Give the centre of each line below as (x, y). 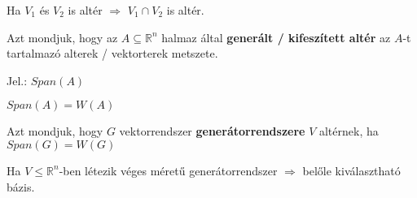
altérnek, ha (349, 131)
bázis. (21, 186)
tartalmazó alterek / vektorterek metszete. (112, 53)
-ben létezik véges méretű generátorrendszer (168, 170)
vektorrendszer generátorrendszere (212, 131)
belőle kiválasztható (351, 170)
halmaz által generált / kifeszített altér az (276, 37)
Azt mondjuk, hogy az (62, 37)
